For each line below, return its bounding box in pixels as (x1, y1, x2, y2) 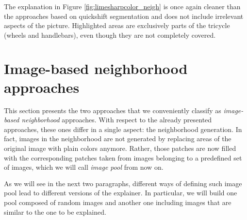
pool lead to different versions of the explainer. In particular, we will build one (4, 188, 237, 198)
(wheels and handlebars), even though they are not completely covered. (4, 29, 216, 40)
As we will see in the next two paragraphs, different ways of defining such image (4, 178, 242, 188)
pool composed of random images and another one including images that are (4, 197, 231, 207)
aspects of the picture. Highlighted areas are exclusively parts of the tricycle (4, 20, 230, 30)
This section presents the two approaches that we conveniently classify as (4, 105, 221, 115)
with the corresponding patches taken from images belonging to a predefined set (4, 152, 242, 162)
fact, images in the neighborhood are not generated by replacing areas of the (4, 133, 231, 144)
